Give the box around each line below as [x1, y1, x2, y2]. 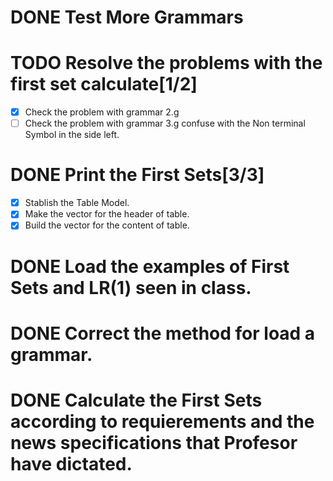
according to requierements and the [10, 410, 315, 433]
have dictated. [10, 452, 133, 475]
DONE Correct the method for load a [10, 322, 316, 345]
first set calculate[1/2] [10, 73, 198, 96]
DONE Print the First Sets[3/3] [10, 164, 265, 186]
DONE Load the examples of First [10, 255, 290, 278]
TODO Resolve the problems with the [10, 52, 323, 75]
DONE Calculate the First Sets [10, 389, 263, 411]
